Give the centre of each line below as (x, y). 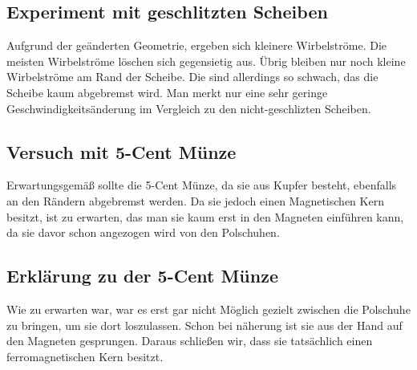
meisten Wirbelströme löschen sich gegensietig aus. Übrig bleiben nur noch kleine (206, 61)
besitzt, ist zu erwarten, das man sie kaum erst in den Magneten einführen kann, (205, 216)
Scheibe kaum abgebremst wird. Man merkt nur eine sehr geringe (167, 92)
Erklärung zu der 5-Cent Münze (142, 276)
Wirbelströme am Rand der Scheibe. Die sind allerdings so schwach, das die (192, 77)
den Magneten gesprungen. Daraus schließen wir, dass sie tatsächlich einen (190, 341)
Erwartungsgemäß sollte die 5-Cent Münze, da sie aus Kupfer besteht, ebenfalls (202, 185)
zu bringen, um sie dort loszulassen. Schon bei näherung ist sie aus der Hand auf (204, 325)
